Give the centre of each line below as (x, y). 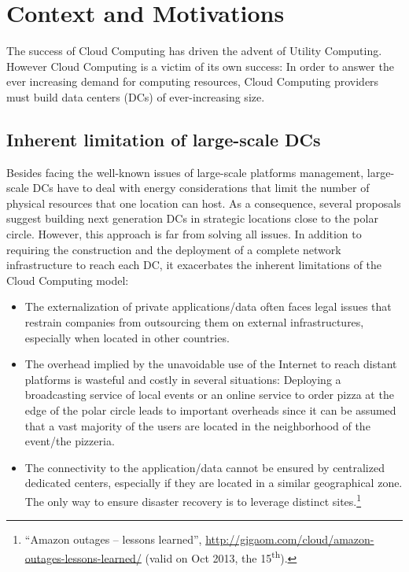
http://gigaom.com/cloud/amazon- (290, 539)
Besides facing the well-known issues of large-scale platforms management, (185, 172)
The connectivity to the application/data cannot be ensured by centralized (204, 467)
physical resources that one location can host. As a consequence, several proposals (204, 203)
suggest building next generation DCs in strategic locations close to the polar (192, 218)
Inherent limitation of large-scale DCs (164, 139)
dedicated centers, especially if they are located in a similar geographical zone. (214, 483)
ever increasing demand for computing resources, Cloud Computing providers (193, 81)
